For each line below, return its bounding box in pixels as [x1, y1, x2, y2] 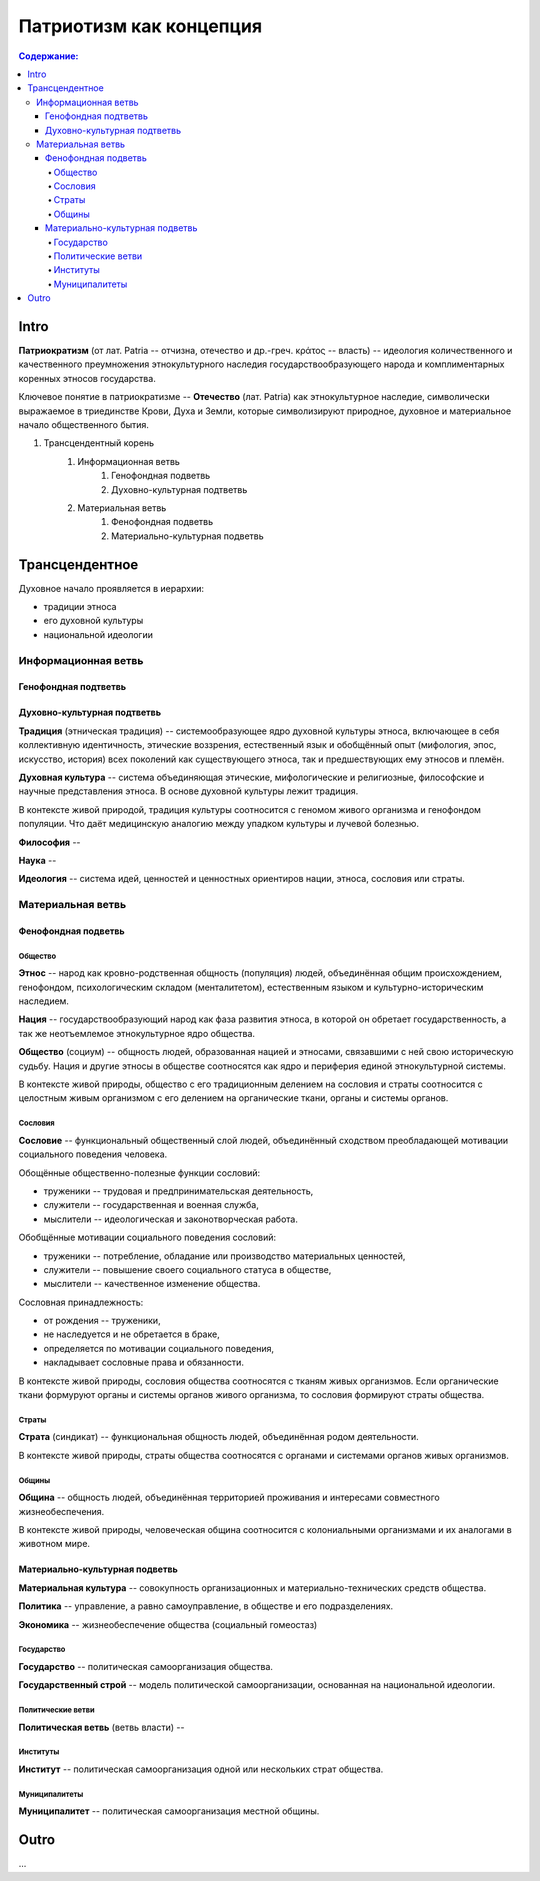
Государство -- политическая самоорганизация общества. [18, 1660, 274, 1672]
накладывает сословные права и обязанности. [43, 1356, 245, 1369]
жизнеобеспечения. [18, 1505, 105, 1517]
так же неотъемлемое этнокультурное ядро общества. [18, 1027, 255, 1039]
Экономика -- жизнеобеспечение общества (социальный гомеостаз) [18, 1618, 318, 1630]
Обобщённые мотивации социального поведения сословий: [18, 1231, 277, 1244]
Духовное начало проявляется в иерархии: [18, 582, 205, 594]
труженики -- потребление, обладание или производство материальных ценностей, [43, 1250, 406, 1262]
